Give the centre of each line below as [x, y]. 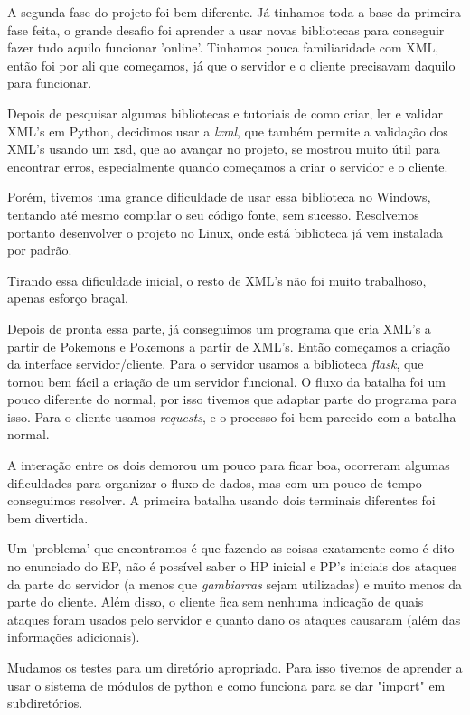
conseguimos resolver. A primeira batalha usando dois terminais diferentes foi [221, 500]
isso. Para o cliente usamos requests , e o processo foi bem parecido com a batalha [232, 416]
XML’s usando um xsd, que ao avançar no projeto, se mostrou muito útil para [224, 149]
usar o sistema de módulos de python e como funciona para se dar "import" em [226, 685]
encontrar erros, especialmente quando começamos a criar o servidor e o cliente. [228, 166]
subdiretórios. [45, 703]
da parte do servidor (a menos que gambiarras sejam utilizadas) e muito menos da [235, 583]
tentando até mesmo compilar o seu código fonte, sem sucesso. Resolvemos [213, 214]
